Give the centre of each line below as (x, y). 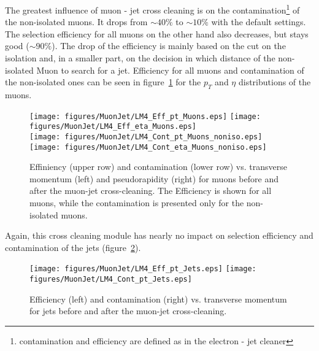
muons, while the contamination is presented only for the (137, 203)
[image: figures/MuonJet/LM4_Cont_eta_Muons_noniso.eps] (148, 147)
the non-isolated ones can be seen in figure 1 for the (103, 82)
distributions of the (275, 82)
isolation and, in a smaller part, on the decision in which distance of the (140, 58)
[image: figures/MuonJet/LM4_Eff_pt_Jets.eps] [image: (143, 269)
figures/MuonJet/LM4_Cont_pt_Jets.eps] (111, 280)
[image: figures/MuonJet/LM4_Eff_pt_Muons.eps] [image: (145, 116)
